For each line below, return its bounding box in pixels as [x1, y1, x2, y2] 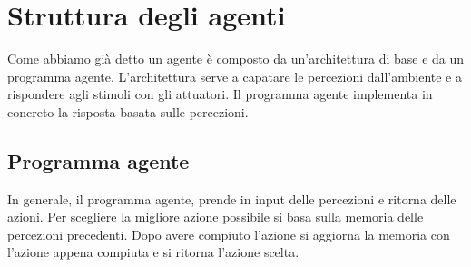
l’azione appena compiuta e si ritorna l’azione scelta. [7, 242, 299, 262]
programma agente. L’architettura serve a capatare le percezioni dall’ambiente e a [7, 66, 463, 85]
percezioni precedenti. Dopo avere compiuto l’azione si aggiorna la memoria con [7, 224, 450, 243]
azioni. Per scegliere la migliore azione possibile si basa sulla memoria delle [7, 207, 424, 226]
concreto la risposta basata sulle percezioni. [7, 102, 249, 121]
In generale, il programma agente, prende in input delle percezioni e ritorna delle [7, 189, 456, 208]
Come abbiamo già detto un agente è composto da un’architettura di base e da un [7, 49, 465, 68]
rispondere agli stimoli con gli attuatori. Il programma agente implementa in [7, 84, 433, 104]
